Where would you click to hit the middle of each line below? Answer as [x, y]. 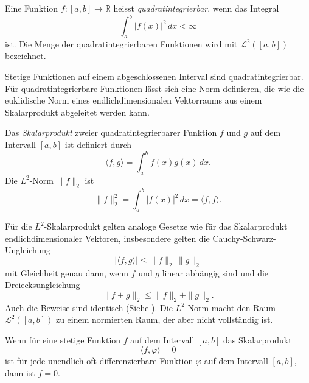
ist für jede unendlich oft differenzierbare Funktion [99, 361]
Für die [19, 226]
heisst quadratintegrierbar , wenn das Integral [196, 8]
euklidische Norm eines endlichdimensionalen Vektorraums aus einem [134, 100]
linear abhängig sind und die [215, 272]
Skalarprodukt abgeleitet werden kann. [77, 112]
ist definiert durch [98, 145]
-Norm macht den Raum [230, 307]
